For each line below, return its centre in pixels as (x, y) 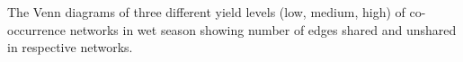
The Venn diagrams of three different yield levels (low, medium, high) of (206, 12)
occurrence (37, 29)
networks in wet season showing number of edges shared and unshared (263, 29)
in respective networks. (70, 47)
